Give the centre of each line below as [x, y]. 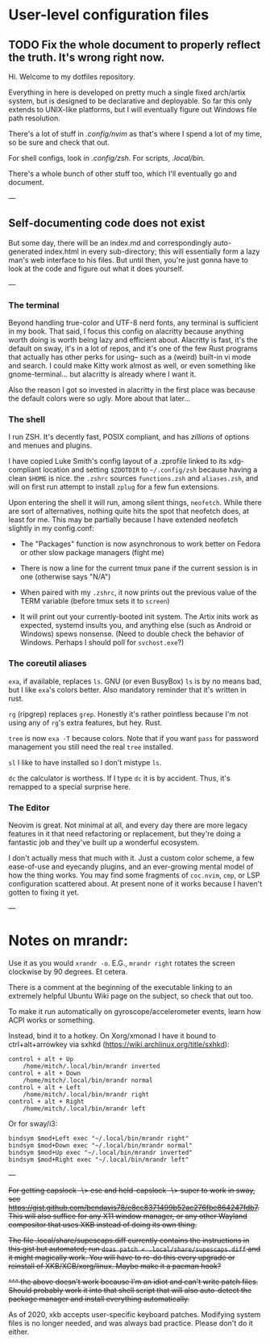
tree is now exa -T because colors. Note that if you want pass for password [134, 738]
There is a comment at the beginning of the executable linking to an [120, 987]
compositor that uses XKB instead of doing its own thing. [103, 1224]
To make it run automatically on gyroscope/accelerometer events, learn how [135, 1011]
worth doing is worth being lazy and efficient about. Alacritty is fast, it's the [133, 340]
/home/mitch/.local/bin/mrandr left [85, 1109]
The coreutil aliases [48, 663]
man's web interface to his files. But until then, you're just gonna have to [128, 259]
